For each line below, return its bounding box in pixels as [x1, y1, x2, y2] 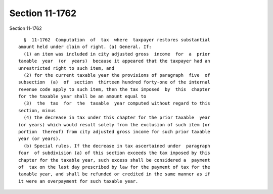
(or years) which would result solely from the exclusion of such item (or [18, 122, 210, 127]
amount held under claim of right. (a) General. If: [18, 44, 152, 50]
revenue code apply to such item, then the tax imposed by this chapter [18, 86, 210, 92]
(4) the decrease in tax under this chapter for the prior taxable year [23, 115, 210, 121]
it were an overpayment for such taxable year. [18, 178, 139, 184]
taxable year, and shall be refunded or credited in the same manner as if [18, 171, 210, 177]
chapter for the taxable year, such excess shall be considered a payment [18, 157, 210, 163]
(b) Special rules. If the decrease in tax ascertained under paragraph [23, 143, 210, 149]
